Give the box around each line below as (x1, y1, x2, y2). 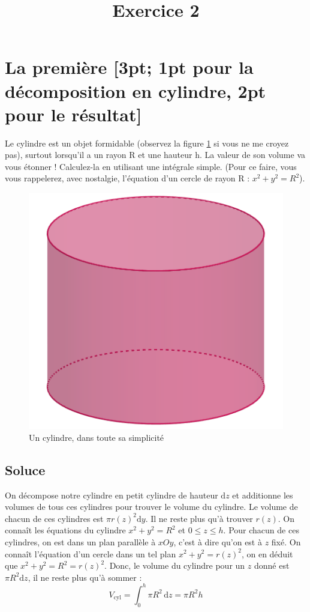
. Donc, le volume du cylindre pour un (104, 559, 245, 572)
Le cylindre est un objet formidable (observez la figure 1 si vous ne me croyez (5, 136, 289, 149)
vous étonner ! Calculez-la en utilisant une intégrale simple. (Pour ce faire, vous (5, 160, 297, 172)
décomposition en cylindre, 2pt (5, 78, 266, 103)
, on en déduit (241, 547, 293, 560)
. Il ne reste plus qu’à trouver (145, 512, 253, 524)
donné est (254, 559, 290, 572)
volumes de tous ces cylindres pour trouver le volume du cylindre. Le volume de (5, 500, 298, 513)
